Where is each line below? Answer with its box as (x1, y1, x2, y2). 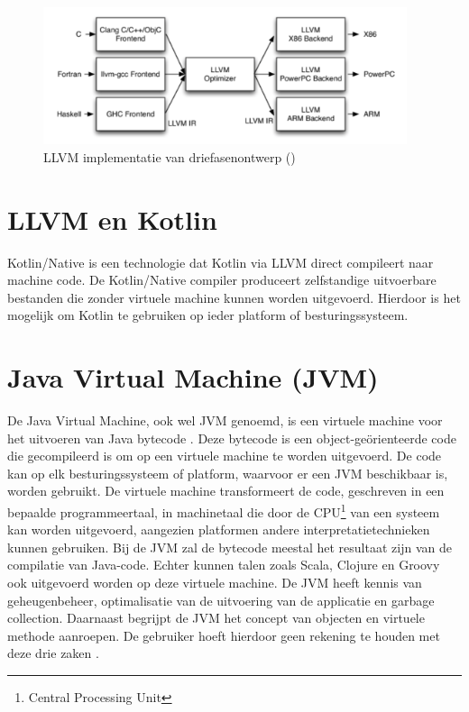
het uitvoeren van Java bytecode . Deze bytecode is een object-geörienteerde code (7, 428, 456, 447)
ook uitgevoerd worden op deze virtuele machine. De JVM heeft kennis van (7, 573, 422, 592)
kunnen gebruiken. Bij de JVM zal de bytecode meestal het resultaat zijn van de (7, 537, 452, 556)
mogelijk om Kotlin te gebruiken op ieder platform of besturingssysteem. (7, 306, 409, 324)
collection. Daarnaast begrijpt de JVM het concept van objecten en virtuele (7, 608, 425, 627)
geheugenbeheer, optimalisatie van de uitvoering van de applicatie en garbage (7, 590, 435, 609)
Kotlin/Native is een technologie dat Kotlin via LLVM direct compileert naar (7, 252, 434, 271)
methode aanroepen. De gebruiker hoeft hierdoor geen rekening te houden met (7, 625, 440, 644)
